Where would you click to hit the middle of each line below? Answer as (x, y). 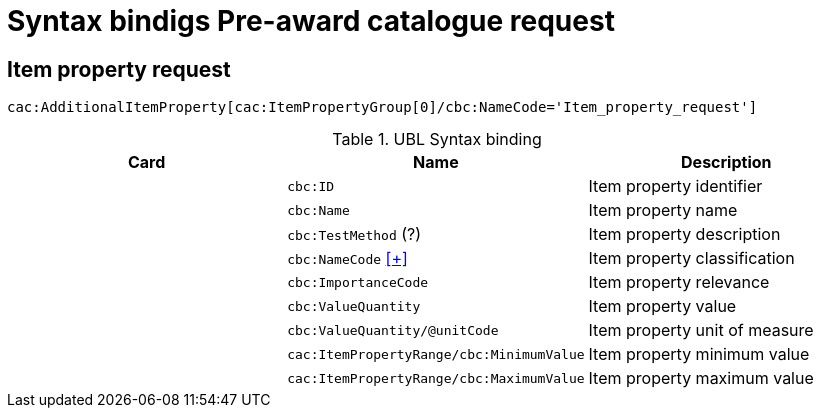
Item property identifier (675, 186)
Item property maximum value (701, 378)
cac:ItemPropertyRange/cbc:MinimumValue (436, 354)
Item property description (684, 234)
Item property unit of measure (701, 330)
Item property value (662, 306)
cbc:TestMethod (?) (354, 234)
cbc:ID (311, 186)
